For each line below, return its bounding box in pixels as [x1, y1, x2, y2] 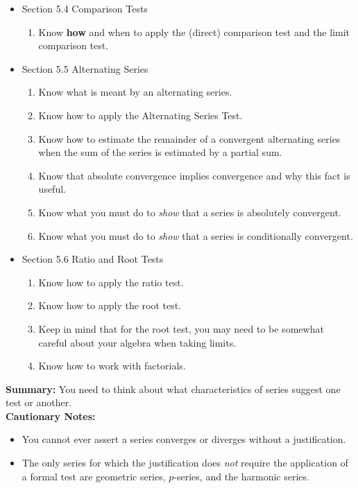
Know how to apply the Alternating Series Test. [38, 107, 243, 122]
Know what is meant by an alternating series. [38, 85, 232, 99]
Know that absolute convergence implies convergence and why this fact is [38, 168, 350, 182]
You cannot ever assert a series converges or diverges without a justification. [22, 432, 346, 446]
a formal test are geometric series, [22, 469, 166, 483]
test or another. [6, 395, 72, 410]
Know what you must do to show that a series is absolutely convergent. [38, 204, 341, 219]
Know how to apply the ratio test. [38, 274, 184, 289]
